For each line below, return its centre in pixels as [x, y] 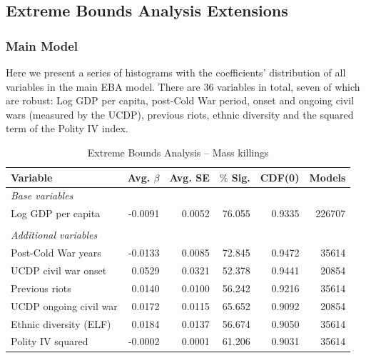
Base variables [42, 195]
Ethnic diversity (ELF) [61, 323]
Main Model [42, 45]
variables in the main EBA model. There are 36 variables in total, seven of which [183, 86]
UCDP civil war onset [59, 270]
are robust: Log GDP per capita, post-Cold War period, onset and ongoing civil [180, 100]
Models [327, 177]
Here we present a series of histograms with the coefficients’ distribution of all [176, 72]
